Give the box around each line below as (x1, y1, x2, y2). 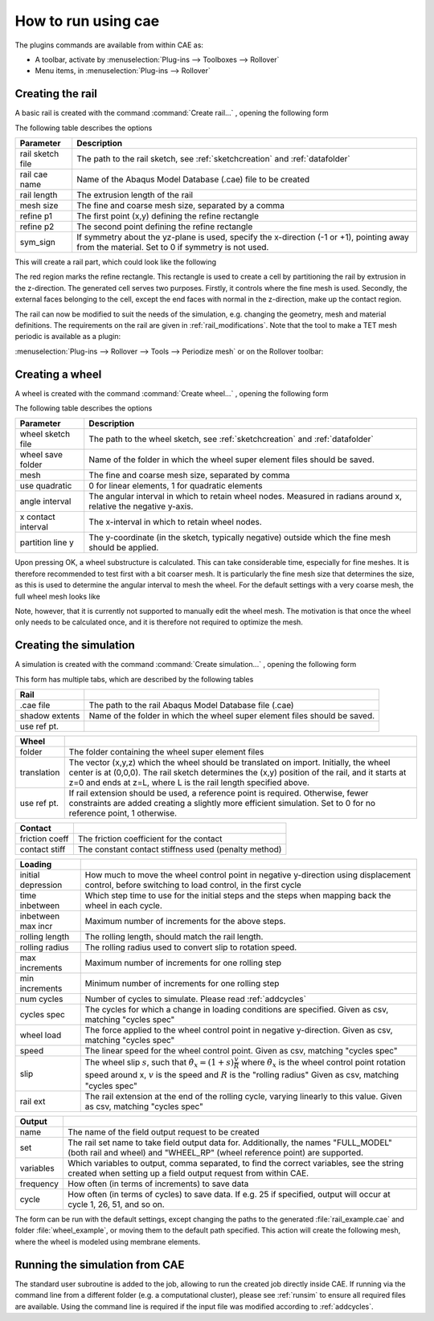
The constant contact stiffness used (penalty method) (77, 844, 282, 855)
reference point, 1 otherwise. (68, 808, 177, 819)
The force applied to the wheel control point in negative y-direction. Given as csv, (84, 1024, 393, 1036)
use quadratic (19, 481, 72, 492)
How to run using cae (14, 12, 160, 30)
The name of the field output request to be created (68, 1127, 260, 1138)
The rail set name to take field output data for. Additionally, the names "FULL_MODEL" (68, 1137, 393, 1148)
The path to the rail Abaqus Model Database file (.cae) (88, 700, 294, 711)
